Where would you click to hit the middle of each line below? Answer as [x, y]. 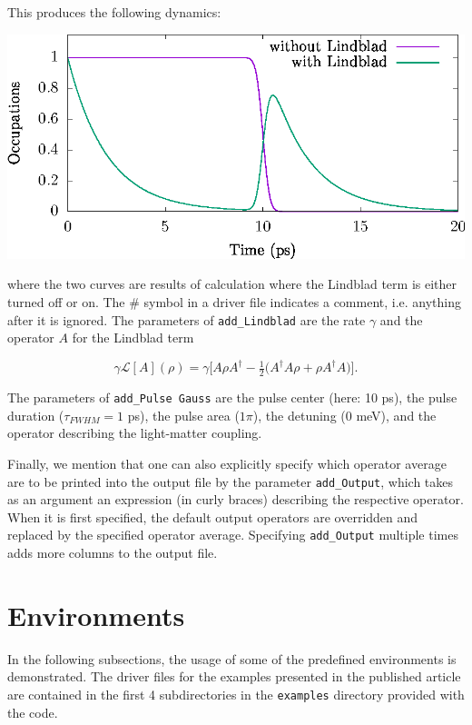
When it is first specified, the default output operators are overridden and [213, 516]
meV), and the [396, 415]
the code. [33, 712]
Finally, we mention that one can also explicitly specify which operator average [227, 463]
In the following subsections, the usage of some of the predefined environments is [232, 658]
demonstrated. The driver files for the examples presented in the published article [234, 676]
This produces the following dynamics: [114, 12]
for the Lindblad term [133, 338]
